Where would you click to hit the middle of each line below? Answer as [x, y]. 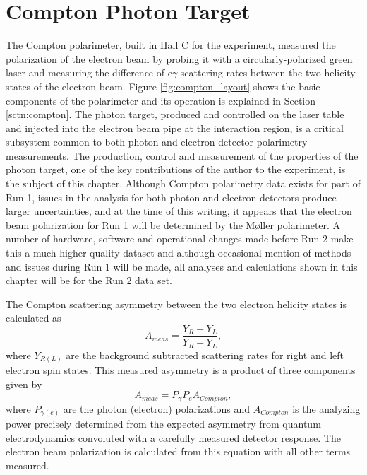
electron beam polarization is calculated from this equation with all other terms [178, 451]
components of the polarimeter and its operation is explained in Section [161, 100]
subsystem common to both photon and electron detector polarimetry [157, 142]
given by [24, 383]
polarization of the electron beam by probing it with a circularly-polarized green [179, 58]
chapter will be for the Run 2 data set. [89, 280]
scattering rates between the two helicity [268, 72]
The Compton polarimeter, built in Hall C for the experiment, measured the [171, 45]
